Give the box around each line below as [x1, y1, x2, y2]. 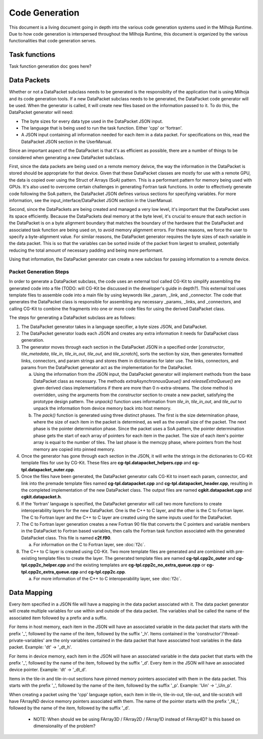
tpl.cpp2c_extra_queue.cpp [21, 569, 79, 574]
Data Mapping [9, 588, 53, 596]
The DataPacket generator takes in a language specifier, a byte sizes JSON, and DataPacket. [21, 324, 207, 330]
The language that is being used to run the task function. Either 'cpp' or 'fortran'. [21, 125, 183, 131]
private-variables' [9, 637, 45, 643]
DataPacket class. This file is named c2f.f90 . [21, 535, 112, 540]
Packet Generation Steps [9, 268, 69, 275]
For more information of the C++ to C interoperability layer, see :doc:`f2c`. [33, 576, 182, 582]
